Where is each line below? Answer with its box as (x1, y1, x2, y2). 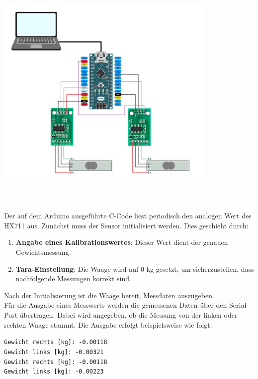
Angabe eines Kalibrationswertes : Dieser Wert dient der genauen (15, 237, 228, 247)
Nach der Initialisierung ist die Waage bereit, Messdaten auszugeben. (4, 290, 214, 300)
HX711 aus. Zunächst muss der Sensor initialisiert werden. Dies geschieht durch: (4, 220, 249, 230)
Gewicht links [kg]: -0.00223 (4, 368, 104, 376)
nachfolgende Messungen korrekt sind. (15, 273, 131, 284)
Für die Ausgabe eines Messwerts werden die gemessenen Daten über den (4, 300, 227, 310)
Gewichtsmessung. (15, 247, 71, 257)
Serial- (229, 300, 249, 310)
